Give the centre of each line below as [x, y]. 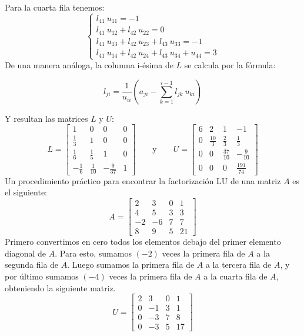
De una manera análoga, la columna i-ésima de [89, 65]
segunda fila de [32, 265]
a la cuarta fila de [235, 276]
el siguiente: [26, 192]
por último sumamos [42, 276]
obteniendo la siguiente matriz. [60, 287]
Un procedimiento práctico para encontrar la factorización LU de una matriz [143, 180]
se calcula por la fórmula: [230, 65]
